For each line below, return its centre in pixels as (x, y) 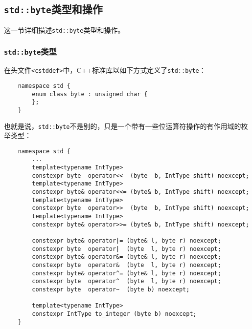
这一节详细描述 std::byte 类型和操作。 (64, 30)
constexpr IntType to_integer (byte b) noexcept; (114, 314)
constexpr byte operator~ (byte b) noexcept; (111, 289)
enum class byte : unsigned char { (90, 94)
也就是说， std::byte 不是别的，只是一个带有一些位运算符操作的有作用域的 (123, 126)
